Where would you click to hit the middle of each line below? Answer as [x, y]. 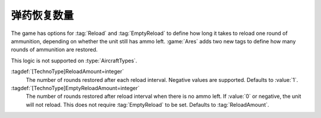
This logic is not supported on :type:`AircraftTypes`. [74, 60]
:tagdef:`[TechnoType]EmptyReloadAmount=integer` [75, 88]
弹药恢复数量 [43, 15]
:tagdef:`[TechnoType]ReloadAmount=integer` [67, 72]
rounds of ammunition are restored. [54, 50]
